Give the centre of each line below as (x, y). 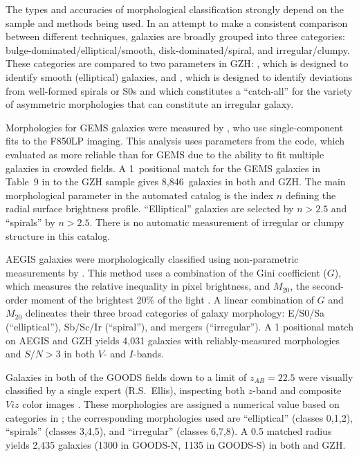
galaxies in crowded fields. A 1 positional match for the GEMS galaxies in (163, 168)
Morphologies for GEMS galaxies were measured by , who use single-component (175, 127)
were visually (326, 376)
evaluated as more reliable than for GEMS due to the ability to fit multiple (165, 154)
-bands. (149, 354)
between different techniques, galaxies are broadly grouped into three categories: (175, 36)
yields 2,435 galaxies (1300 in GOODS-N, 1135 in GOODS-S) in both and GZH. (176, 444)
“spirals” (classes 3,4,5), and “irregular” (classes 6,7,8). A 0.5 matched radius (169, 431)
